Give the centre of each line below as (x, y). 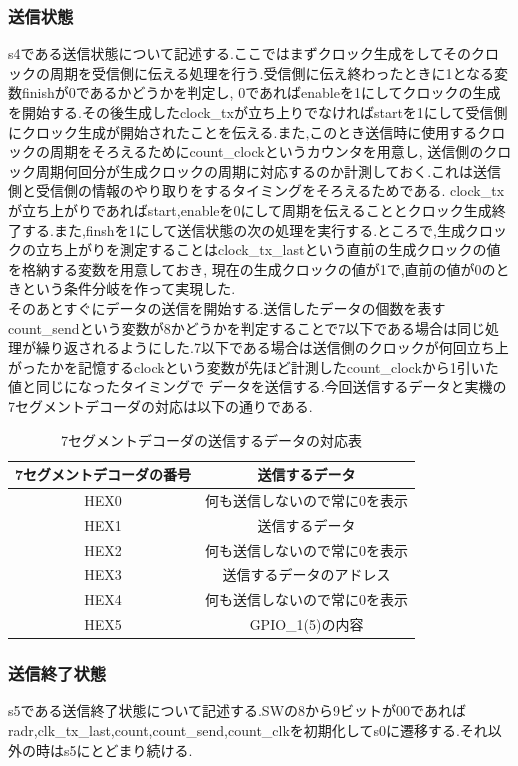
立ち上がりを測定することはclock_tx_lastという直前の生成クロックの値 (268, 249)
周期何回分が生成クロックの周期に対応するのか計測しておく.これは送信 (268, 170)
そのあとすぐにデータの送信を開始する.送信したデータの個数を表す (227, 307)
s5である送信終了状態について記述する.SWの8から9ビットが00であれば (237, 710)
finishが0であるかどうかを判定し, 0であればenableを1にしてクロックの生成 (261, 92)
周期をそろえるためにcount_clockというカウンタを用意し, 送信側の (266, 151)
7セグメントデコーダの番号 (103, 474)
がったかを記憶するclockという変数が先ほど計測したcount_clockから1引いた (253, 366)
